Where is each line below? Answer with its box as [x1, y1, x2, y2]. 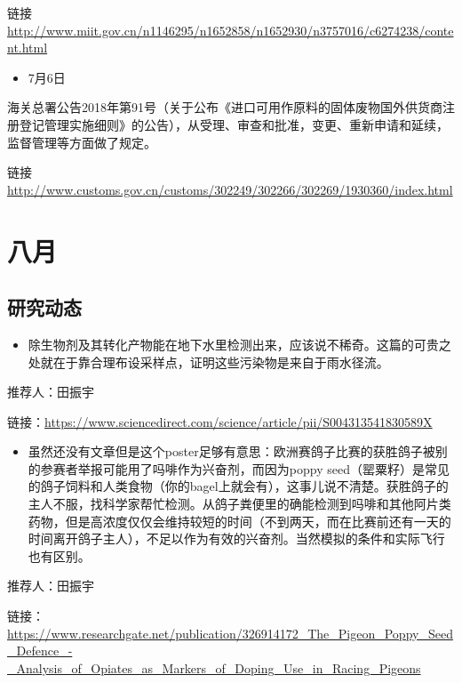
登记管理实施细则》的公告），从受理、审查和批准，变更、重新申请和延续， [19, 115, 449, 133]
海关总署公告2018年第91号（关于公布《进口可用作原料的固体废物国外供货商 [7, 98, 442, 117]
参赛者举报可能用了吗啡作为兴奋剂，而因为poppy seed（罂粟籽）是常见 [40, 459, 450, 478]
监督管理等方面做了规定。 [7, 133, 156, 151]
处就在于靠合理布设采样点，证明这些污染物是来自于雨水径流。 [28, 352, 389, 371]
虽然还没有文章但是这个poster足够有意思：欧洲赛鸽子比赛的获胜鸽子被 [28, 442, 435, 461]
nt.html [7, 38, 48, 57]
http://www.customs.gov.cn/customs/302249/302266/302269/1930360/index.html [7, 180, 453, 198]
